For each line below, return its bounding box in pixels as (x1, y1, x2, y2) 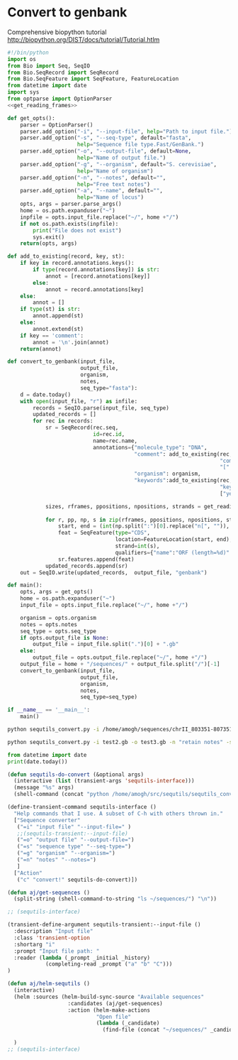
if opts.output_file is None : (20, 634, 110, 641)
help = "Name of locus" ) (76, 194, 144, 201)
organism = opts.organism (20, 614, 97, 621)
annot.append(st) (33, 312, 84, 319)
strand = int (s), (115, 542, 160, 550)
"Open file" (96, 1013, 132, 1020)
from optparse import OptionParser (7, 95, 113, 103)
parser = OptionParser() (20, 121, 93, 129)
